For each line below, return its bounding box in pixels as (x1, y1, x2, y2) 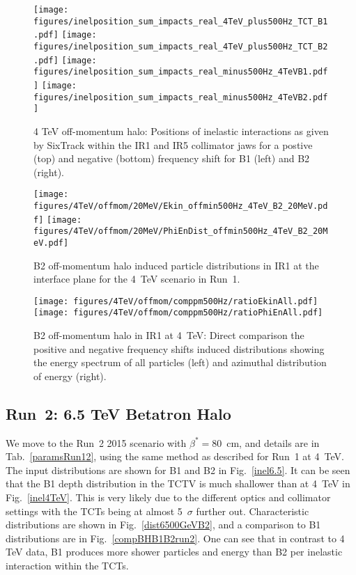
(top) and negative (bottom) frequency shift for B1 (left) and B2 (33, 151, 310, 166)
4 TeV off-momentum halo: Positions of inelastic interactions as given (33, 123, 329, 138)
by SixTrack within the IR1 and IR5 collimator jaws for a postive (33, 137, 313, 152)
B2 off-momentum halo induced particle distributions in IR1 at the (33, 258, 319, 272)
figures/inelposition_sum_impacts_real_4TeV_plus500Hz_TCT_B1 (33, 16, 328, 26)
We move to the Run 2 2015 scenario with (6, 435, 187, 450)
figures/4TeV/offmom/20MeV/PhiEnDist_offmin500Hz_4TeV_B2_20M (33, 226, 328, 237)
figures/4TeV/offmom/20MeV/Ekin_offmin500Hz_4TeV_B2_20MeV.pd (33, 200, 328, 211)
